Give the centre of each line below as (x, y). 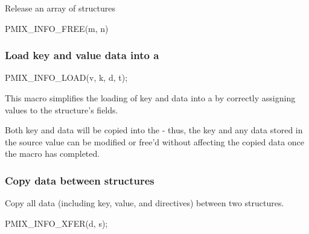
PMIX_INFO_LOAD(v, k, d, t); (66, 77)
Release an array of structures (60, 8)
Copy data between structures (80, 180)
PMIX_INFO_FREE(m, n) (57, 28)
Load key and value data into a (82, 55)
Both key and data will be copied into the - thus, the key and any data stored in (154, 130)
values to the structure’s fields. (62, 109)
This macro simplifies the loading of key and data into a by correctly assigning (150, 98)
